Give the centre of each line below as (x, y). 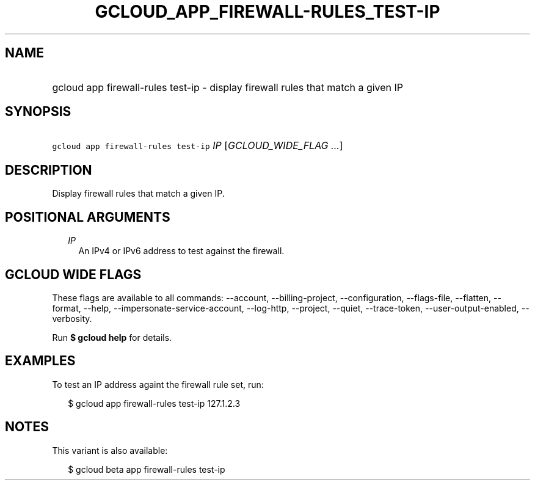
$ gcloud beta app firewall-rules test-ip (147, 469)
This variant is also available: (110, 450)
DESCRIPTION (49, 170)
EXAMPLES (40, 361)
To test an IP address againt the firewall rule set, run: (158, 384)
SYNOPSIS (38, 112)
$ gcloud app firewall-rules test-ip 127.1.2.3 (154, 403)
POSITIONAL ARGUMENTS (88, 217)
